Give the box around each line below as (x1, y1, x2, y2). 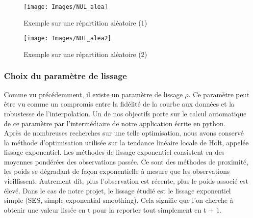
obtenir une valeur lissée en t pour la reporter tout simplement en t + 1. (4, 204, 222, 215)
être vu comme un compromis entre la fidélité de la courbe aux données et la (4, 99, 235, 109)
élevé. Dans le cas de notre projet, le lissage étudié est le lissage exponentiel (4, 185, 231, 195)
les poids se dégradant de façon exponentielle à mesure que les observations (4, 166, 230, 176)
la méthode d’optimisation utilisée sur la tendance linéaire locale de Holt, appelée (4, 137, 249, 147)
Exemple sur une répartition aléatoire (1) (24, 17, 148, 27)
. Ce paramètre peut (188, 89, 250, 99)
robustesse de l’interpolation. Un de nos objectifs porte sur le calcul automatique (4, 108, 247, 118)
